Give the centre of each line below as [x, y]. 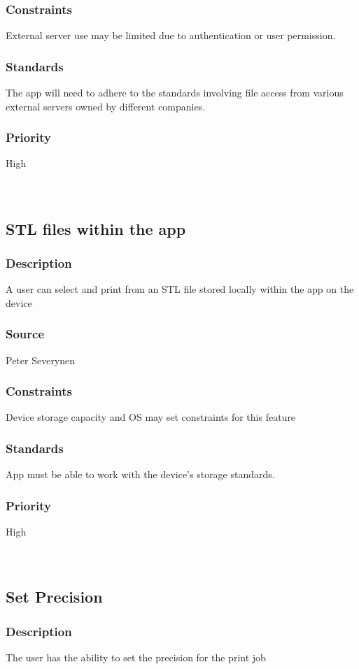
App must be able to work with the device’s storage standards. [140, 474]
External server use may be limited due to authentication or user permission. [171, 35]
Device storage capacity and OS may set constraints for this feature [151, 417]
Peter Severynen [41, 360]
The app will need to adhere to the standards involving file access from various [175, 93]
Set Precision [54, 597]
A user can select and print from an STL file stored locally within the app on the [180, 289]
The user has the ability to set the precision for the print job [136, 657]
